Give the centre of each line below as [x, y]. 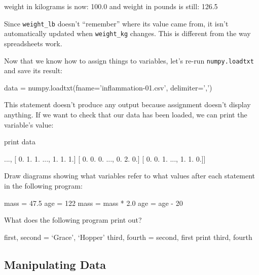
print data [20, 142]
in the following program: [43, 185]
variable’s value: [29, 124]
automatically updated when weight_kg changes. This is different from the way [127, 33]
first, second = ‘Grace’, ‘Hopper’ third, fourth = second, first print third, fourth [128, 237]
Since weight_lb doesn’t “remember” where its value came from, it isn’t [116, 23]
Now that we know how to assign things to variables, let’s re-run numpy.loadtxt [129, 60]
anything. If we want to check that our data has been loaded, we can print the [126, 114]
